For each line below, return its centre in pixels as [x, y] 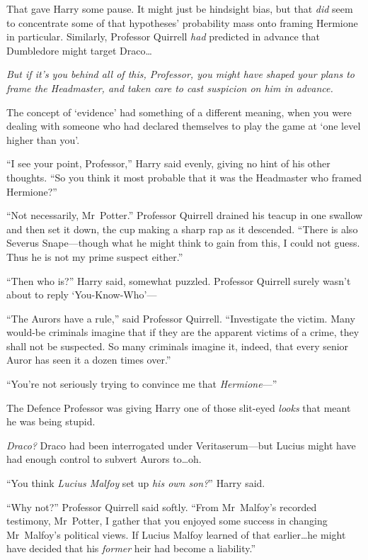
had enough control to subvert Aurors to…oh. [104, 459]
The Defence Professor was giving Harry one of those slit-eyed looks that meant [179, 407]
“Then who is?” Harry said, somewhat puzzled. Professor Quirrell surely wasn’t [179, 280]
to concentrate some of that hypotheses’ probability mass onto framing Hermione [182, 22]
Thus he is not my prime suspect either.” [95, 256]
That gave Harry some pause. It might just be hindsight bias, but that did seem [180, 9]
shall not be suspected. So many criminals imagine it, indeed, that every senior [178, 346]
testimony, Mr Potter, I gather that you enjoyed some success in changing [167, 521]
